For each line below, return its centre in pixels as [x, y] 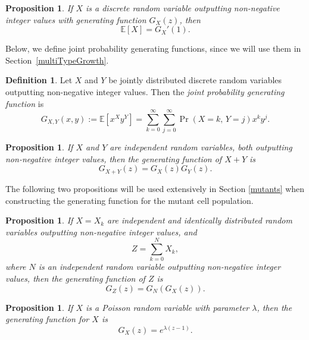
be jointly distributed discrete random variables [195, 80]
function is [25, 103]
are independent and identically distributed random [200, 220]
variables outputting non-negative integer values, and [101, 232]
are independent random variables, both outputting [201, 147]
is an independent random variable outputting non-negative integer [160, 267]
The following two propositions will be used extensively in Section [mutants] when [155, 188]
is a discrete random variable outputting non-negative [182, 8]
